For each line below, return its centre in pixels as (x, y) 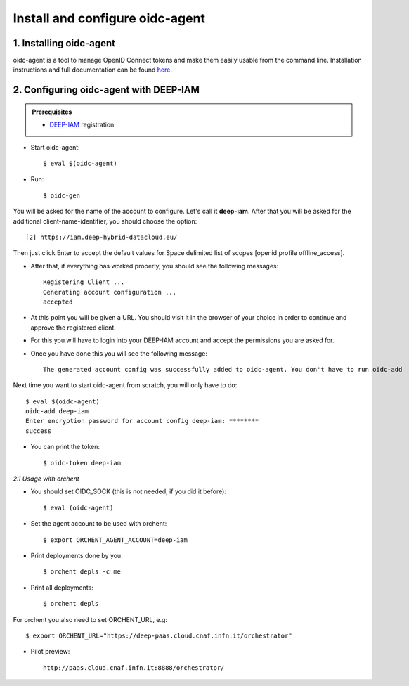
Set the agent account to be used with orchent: (99, 524)
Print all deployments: (62, 588)
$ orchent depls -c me (82, 572)
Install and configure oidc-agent (109, 18)
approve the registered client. (73, 328)
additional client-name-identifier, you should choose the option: (105, 221)
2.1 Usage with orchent (46, 479)
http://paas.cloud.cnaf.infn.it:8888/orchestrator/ (134, 667)
